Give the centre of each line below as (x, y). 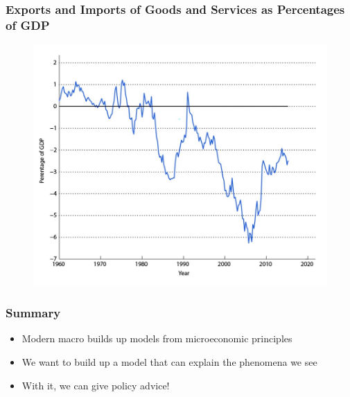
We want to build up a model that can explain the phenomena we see (169, 362)
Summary (33, 313)
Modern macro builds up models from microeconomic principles (157, 338)
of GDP (28, 25)
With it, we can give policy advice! (96, 385)
